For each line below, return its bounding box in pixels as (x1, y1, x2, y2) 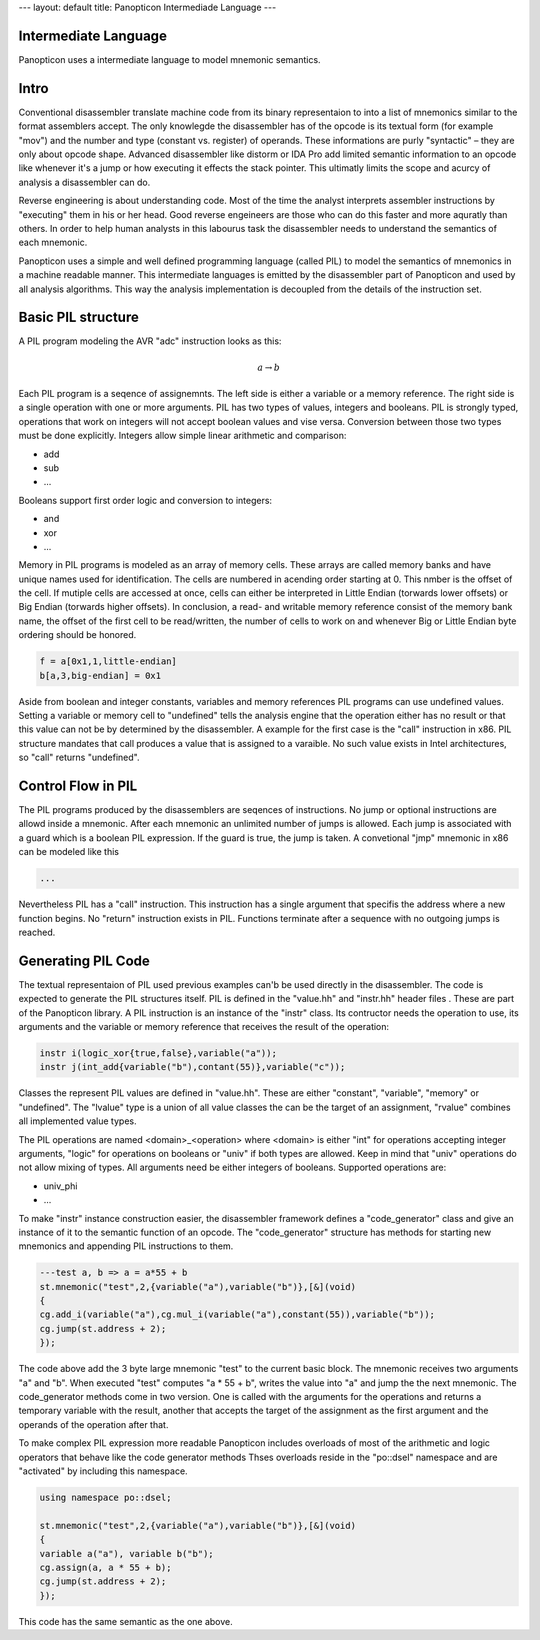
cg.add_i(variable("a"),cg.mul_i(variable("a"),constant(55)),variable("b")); (39, 1309, 435, 1320)
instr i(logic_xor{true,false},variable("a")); (39, 1048, 277, 1059)
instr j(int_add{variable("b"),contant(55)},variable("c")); (39, 1061, 346, 1073)
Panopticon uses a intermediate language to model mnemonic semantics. (18, 53, 321, 65)
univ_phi (43, 1180, 78, 1192)
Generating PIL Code (18, 952, 150, 969)
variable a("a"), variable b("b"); (39, 1548, 214, 1559)
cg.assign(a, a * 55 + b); (39, 1561, 172, 1573)
